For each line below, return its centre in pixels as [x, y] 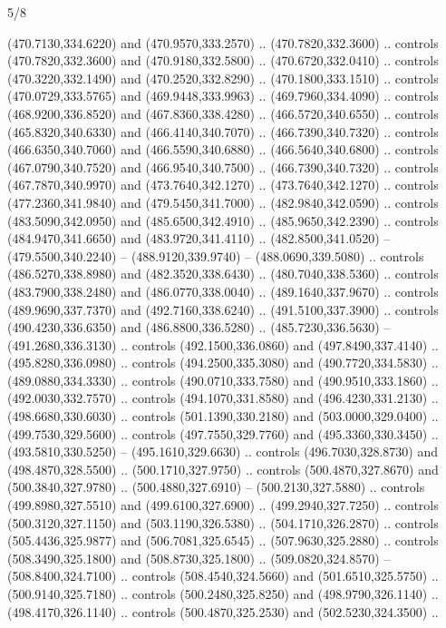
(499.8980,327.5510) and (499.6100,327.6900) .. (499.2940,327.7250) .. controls [223, 505]
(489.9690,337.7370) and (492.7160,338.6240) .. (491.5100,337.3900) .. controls [223, 309]
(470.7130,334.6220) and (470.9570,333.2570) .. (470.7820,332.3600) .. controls [223, 42]
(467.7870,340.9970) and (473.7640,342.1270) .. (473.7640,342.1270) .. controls [223, 185]
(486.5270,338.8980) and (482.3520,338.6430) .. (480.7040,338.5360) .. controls [223, 274]
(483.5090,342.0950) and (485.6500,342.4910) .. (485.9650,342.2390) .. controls [223, 220]
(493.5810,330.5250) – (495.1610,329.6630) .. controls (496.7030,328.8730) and [223, 451]
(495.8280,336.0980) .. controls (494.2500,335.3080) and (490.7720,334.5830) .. [223, 363]
